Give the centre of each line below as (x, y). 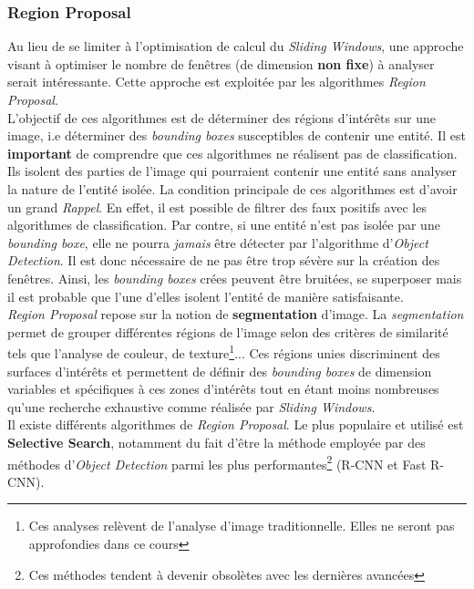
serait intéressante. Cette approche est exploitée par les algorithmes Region (216, 82)
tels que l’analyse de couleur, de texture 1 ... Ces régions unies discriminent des (224, 351)
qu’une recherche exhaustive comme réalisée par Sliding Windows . (191, 406)
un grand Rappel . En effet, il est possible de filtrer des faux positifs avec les (217, 207)
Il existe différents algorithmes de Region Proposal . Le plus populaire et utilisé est (236, 424)
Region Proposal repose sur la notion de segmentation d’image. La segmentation (236, 314)
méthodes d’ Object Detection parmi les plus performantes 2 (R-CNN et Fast (217, 462)
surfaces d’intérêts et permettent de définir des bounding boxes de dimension (220, 371)
